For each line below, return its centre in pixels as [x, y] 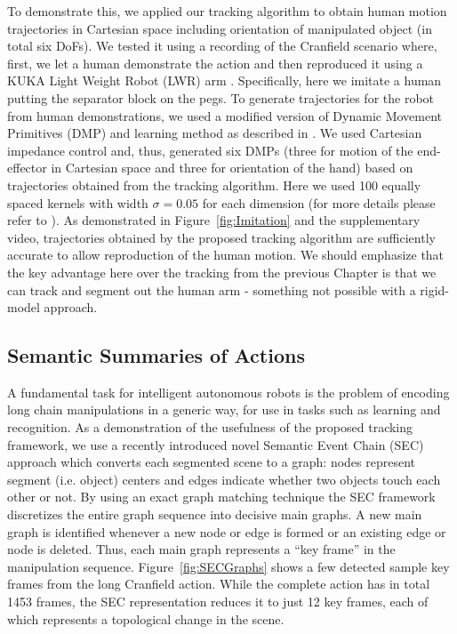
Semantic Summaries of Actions [156, 355]
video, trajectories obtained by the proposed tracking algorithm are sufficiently [221, 237]
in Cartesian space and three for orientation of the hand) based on [232, 168]
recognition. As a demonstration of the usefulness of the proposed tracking [210, 427]
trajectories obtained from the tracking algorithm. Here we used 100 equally [214, 185]
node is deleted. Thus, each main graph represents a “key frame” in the [201, 549]
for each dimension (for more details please [319, 202]
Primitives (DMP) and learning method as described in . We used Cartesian [215, 133]
